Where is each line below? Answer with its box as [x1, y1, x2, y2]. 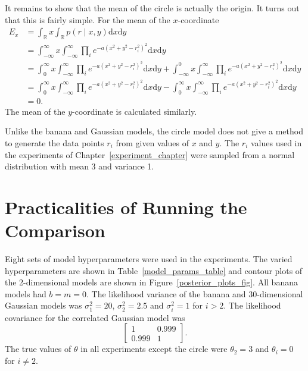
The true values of [5, 342, 71, 355]
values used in [250, 136, 302, 149]
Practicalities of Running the [5, 194, 247, 219]
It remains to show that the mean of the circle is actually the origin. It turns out [5, 2, 300, 14]
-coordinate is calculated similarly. [72, 105, 197, 117]
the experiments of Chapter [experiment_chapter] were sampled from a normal [5, 148, 295, 161]
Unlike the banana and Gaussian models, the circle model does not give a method [5, 125, 303, 137]
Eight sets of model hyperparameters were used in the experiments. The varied [5, 253, 293, 265]
